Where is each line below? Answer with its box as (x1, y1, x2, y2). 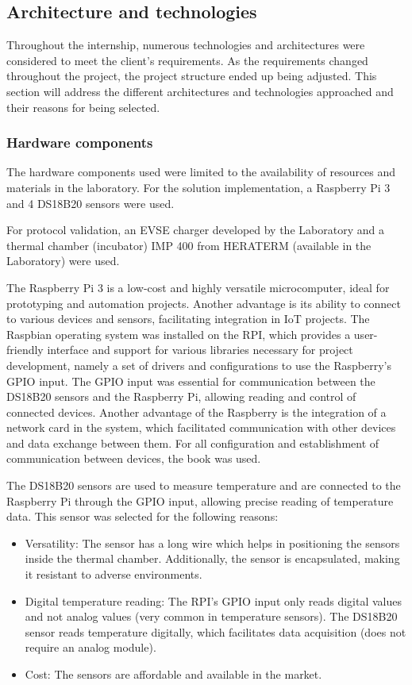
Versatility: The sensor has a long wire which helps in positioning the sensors (25, 534, 400, 551)
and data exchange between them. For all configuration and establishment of (6, 434, 379, 451)
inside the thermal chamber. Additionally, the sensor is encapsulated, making (25, 550, 400, 567)
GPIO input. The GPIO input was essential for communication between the (6, 372, 375, 389)
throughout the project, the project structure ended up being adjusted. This (6, 67, 377, 84)
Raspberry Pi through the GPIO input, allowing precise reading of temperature (6, 492, 394, 509)
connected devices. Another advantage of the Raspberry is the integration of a (6, 403, 387, 420)
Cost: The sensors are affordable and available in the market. (25, 666, 322, 683)
